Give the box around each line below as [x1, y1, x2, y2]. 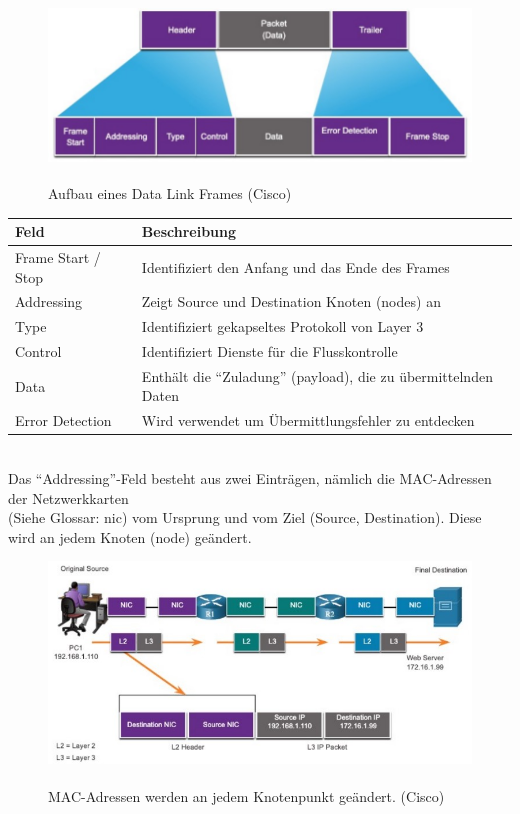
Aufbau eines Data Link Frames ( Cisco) [48, 182, 292, 203]
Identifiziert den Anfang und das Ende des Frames [141, 256, 450, 277]
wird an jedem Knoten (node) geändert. [8, 526, 252, 547]
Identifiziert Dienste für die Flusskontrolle [141, 341, 398, 362]
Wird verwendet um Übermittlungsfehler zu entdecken [141, 410, 475, 431]
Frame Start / [15, 246, 101, 267]
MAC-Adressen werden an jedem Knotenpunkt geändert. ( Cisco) [48, 785, 445, 806]
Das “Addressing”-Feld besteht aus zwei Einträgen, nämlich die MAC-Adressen [8, 468, 492, 489]
